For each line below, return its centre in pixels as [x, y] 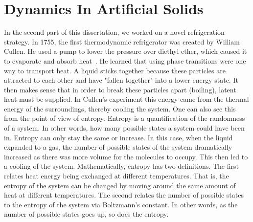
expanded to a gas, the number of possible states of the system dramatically [118, 147]
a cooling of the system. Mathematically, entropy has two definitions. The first [121, 166]
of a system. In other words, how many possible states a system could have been [124, 128]
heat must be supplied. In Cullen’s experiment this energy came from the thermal [126, 99]
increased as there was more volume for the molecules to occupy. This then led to [126, 156]
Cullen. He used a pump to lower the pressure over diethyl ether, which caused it [126, 51]
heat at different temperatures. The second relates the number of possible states [124, 195]
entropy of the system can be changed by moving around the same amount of [120, 185]
